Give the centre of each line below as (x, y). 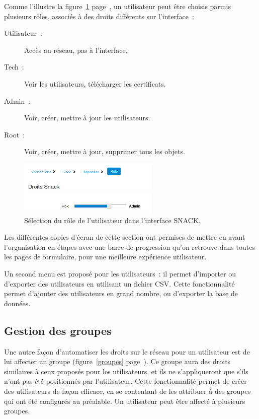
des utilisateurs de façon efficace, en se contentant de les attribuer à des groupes (127, 391)
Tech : (14, 67)
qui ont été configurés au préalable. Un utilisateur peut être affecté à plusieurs (125, 401)
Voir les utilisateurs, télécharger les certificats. (95, 83)
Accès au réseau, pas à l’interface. (76, 50)
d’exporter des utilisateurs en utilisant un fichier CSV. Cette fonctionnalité (119, 283)
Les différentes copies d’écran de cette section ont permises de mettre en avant (125, 237)
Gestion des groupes (58, 330)
